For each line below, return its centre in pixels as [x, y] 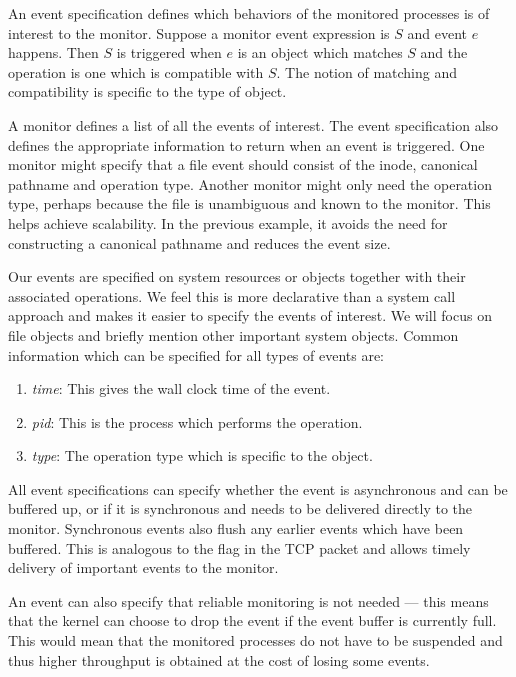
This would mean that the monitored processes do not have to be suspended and [255, 640]
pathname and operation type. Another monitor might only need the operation [250, 183]
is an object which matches [320, 52]
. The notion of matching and [367, 71]
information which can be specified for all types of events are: [196, 354]
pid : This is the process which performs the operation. [197, 421]
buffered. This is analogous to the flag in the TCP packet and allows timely [239, 547]
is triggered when [169, 52]
